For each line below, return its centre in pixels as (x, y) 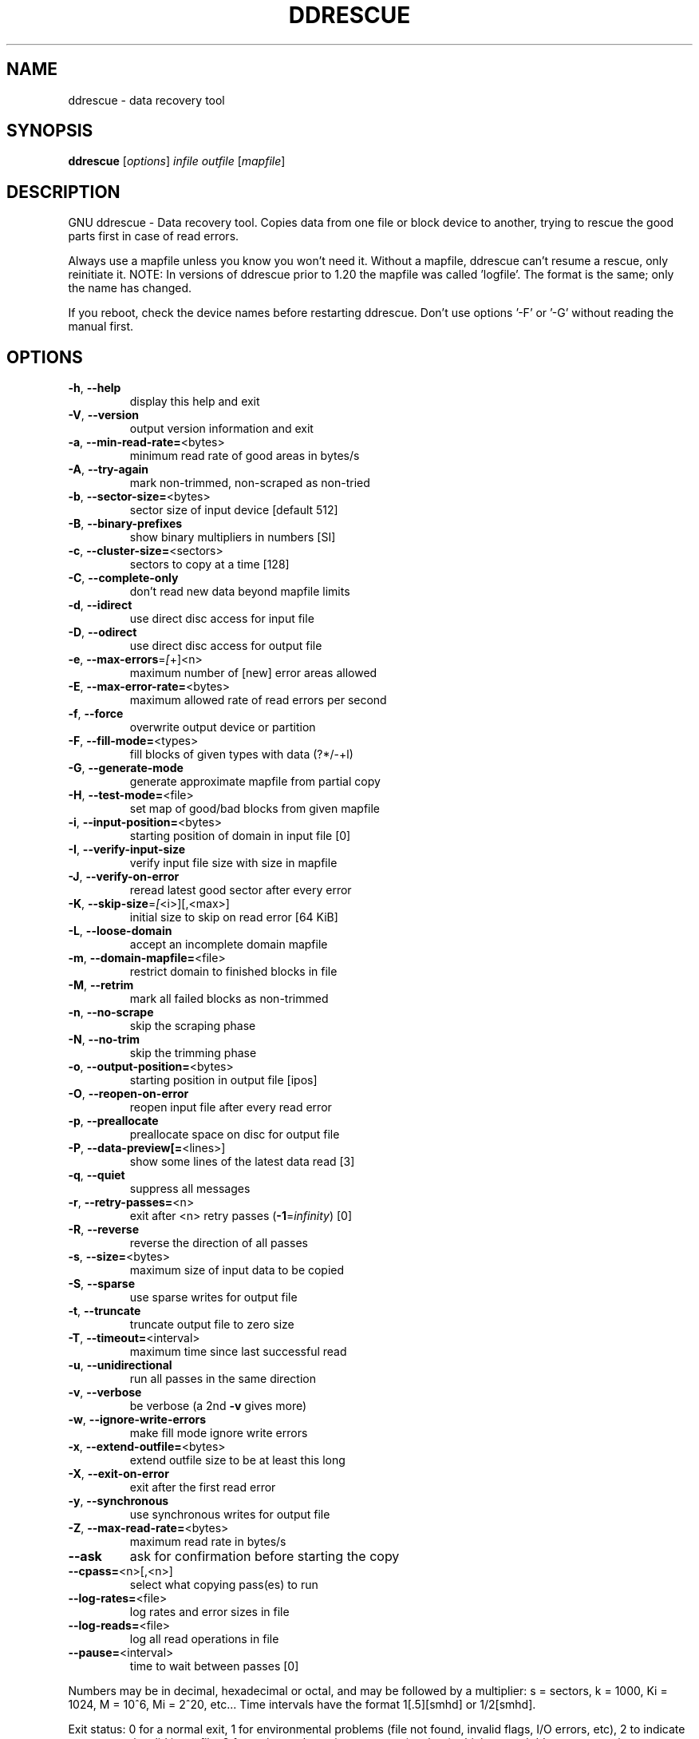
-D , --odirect (103, 632)
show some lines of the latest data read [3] (242, 1162)
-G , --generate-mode (126, 768)
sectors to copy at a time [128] (209, 564)
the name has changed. (130, 288)
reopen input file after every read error (231, 1107)
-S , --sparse (102, 1284)
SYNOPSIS (50, 131)
